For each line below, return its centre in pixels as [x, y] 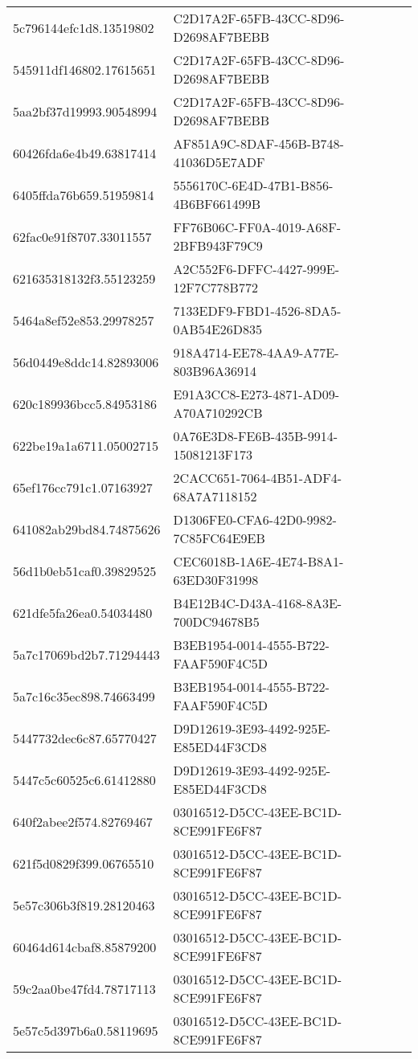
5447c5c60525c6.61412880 [84, 779]
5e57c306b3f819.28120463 [84, 905]
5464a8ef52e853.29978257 [84, 320]
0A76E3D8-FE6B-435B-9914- [256, 436]
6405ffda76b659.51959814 [84, 194]
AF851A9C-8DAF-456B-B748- [258, 143]
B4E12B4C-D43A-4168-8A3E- [258, 603]
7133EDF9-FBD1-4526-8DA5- [257, 311]
